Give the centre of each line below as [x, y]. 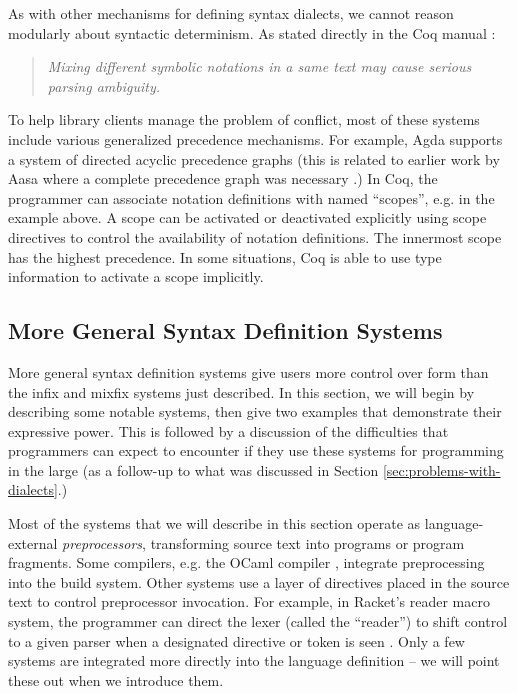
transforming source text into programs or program [307, 542]
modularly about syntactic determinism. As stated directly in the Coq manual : [252, 32]
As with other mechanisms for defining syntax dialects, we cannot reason [231, 13]
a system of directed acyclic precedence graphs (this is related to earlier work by [254, 158]
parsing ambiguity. [103, 85]
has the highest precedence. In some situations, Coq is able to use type [225, 256]
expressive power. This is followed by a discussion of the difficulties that [228, 430]
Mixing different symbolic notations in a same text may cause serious [259, 66]
